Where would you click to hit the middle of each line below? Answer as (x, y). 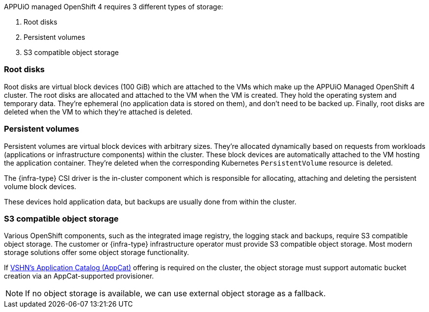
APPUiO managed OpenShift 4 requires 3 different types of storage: (114, 7)
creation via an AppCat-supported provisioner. (79, 276)
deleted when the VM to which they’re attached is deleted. (98, 112)
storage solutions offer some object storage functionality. (97, 253)
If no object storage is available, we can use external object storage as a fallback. (175, 294)
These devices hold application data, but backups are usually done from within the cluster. (150, 201)
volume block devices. (40, 186)
